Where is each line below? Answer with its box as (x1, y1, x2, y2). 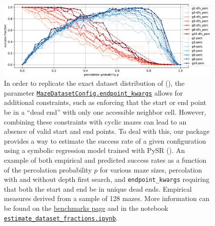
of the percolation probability (4, 164, 92, 175)
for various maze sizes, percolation (100, 164, 202, 175)
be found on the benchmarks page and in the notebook (4, 202, 169, 213)
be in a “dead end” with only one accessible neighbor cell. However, (4, 106, 206, 117)
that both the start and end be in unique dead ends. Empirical (4, 183, 192, 194)
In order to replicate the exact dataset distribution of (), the (4, 78, 185, 88)
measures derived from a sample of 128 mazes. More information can (4, 193, 210, 203)
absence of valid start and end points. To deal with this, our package (4, 126, 210, 136)
